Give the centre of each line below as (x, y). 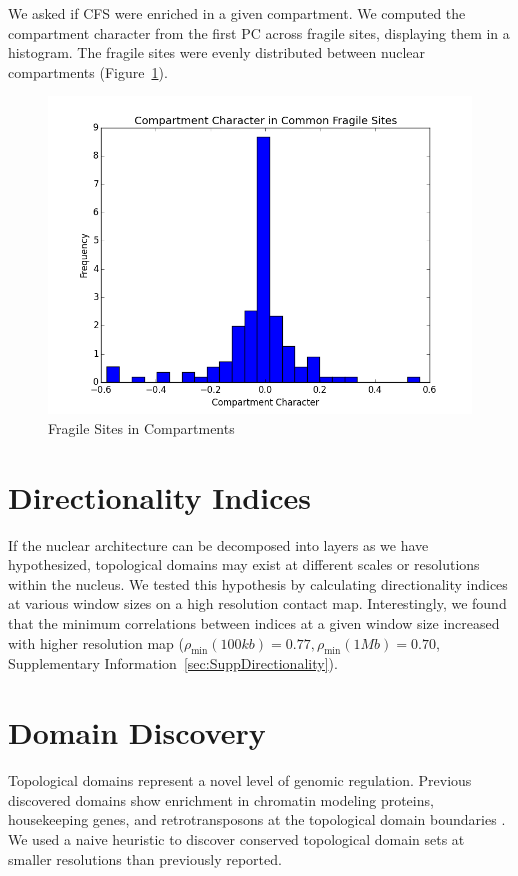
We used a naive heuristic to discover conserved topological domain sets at (236, 838)
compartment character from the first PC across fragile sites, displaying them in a (259, 32)
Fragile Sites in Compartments (141, 427)
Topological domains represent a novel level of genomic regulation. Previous (240, 780)
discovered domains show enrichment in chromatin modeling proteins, (221, 799)
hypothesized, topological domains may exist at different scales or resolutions (244, 564)
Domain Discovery (137, 732)
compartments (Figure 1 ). (88, 71)
